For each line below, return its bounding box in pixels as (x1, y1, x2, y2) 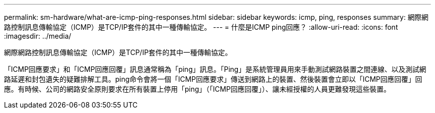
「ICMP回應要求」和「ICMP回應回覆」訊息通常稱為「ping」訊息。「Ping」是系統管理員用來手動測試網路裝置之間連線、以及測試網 (4, 65, 427, 73)
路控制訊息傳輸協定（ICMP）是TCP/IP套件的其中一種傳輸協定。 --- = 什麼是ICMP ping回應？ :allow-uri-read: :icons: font (4, 23, 398, 31)
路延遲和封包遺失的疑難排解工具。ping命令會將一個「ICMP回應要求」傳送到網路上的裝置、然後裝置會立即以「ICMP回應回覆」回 (4, 75, 422, 83)
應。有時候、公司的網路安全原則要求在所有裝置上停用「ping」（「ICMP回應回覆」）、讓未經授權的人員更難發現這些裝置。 (4, 85, 391, 93)
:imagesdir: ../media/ (4, 32, 72, 40)
